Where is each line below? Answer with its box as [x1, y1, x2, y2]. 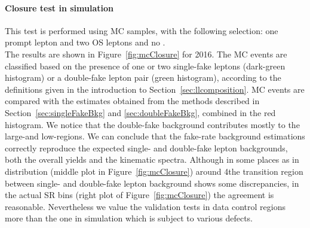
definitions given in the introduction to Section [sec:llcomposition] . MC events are [5, 83, 305, 95]
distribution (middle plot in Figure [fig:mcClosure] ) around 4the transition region [5, 165, 303, 177]
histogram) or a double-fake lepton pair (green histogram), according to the [5, 71, 281, 84]
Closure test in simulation [5, 1, 113, 14]
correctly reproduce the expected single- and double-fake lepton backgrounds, [5, 141, 288, 154]
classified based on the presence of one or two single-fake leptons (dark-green [5, 59, 286, 72]
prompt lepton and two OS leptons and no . [5, 36, 165, 48]
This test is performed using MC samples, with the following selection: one [5, 24, 278, 37]
